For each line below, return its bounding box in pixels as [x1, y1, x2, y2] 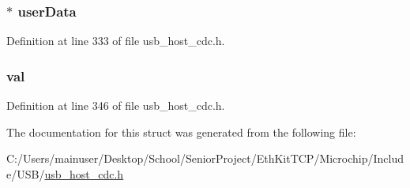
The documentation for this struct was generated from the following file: [6, 123, 356, 140]
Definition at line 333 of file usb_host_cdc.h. [6, 32, 225, 49]
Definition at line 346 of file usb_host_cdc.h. [6, 97, 225, 114]
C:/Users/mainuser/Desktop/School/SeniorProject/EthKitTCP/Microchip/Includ [6, 150, 404, 167]
